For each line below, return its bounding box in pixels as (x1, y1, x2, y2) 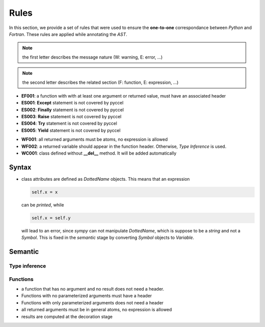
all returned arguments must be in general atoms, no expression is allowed (21, 307, 172, 313)
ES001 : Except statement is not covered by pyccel (21, 100, 124, 106)
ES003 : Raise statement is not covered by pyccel (21, 114, 122, 120)
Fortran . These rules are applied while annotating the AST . (9, 31, 128, 37)
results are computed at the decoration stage (21, 313, 113, 320)
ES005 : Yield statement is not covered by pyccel (21, 127, 121, 133)
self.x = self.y (31, 215, 71, 221)
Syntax (9, 163, 31, 171)
